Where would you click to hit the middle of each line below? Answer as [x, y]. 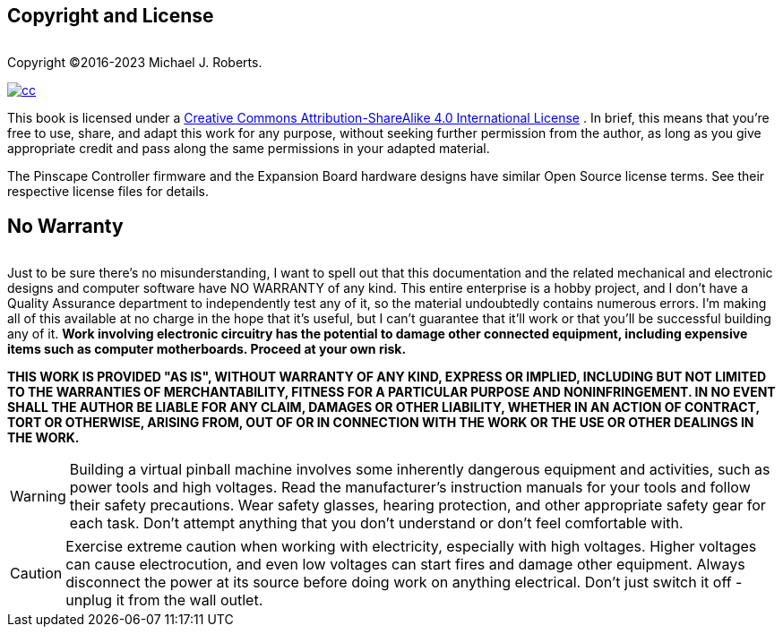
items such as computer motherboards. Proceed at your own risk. [207, 349]
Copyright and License [111, 16]
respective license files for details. [108, 192]
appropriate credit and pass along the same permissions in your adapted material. [249, 149]
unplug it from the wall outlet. [164, 600]
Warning [38, 497]
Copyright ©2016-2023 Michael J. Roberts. [135, 63]
